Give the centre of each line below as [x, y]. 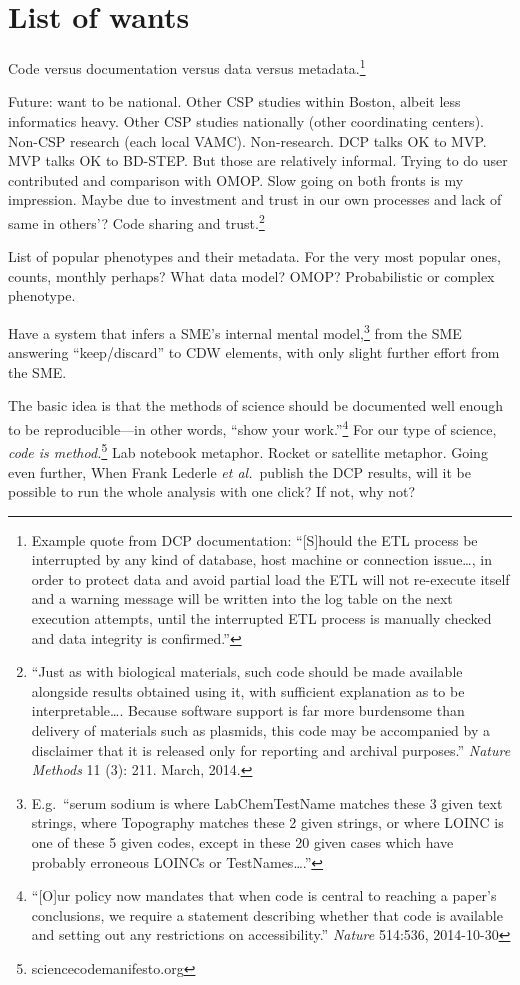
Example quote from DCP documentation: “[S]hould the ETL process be [254, 539]
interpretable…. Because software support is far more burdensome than [248, 710]
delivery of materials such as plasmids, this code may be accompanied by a [261, 730]
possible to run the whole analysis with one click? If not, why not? [212, 491]
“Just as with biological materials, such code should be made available [247, 671]
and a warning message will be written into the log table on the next [242, 598]
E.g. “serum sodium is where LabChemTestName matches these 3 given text [267, 802]
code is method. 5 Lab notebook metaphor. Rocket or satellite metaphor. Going [248, 450]
